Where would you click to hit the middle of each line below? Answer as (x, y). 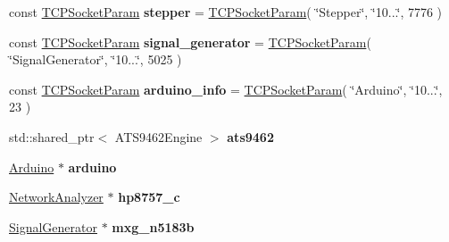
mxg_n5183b (153, 226)
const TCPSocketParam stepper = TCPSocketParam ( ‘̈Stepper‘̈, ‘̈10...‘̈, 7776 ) (226, 12)
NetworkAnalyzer (56, 197)
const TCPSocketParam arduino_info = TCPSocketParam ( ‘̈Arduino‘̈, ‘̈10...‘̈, (226, 89)
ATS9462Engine (158, 136)
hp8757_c (149, 197)
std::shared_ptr (52, 136)
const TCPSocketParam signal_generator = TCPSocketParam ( (190, 42)
